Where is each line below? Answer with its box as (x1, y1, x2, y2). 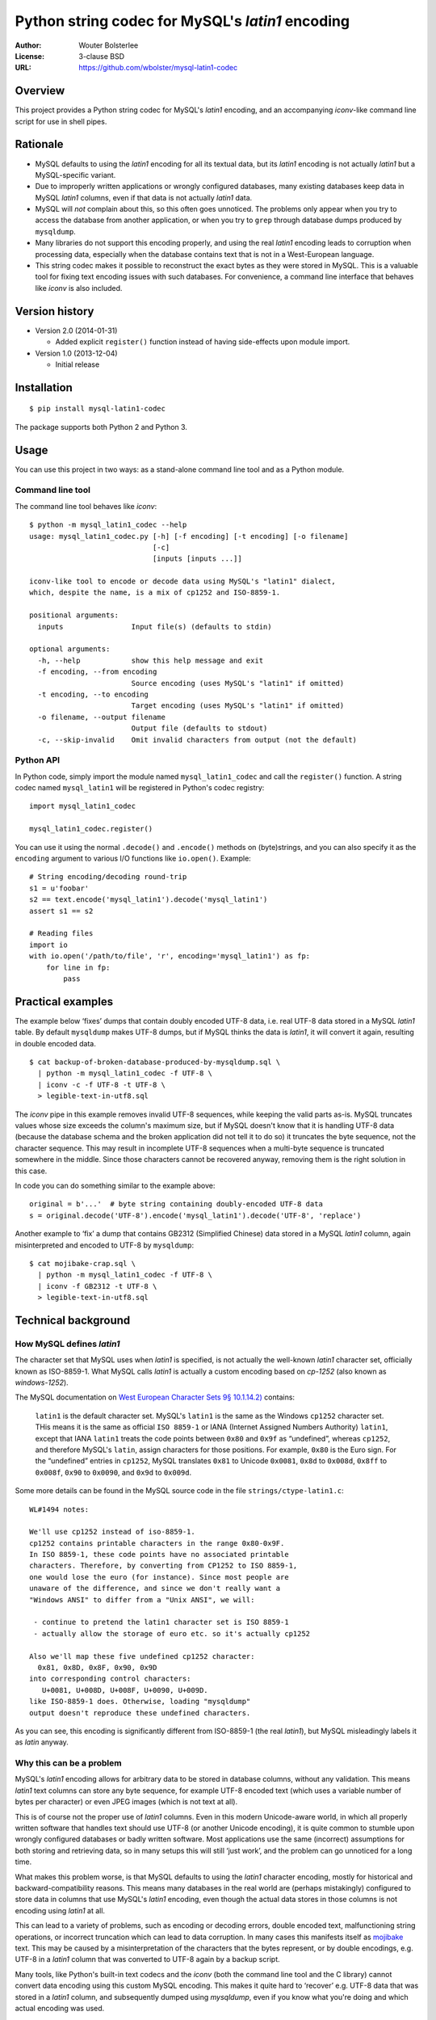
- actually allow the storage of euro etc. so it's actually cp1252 (33, 1629, 311, 1638)
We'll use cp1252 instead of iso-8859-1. (29, 1527, 195, 1537)
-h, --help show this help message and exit (37, 655, 264, 665)
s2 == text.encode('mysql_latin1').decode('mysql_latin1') (29, 895, 268, 904)
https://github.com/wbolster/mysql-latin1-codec (78, 63, 238, 73)
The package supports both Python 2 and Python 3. (15, 422, 187, 431)
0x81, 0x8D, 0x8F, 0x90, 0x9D (37, 1663, 157, 1672)
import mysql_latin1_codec (29, 802, 136, 811)
